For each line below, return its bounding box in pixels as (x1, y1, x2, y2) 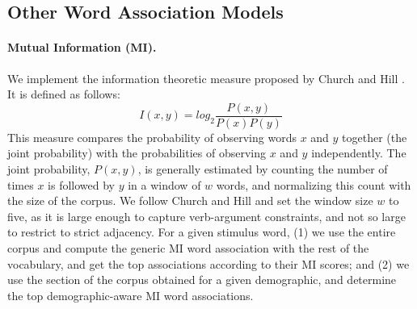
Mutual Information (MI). (7, 39, 157, 56)
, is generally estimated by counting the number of (137, 161, 388, 177)
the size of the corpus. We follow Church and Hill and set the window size (7, 192, 373, 209)
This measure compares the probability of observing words (7, 128, 297, 145)
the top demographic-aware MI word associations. (7, 286, 254, 303)
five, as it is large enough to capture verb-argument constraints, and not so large (7, 207, 406, 224)
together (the (342, 128, 407, 145)
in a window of (128, 176, 201, 193)
